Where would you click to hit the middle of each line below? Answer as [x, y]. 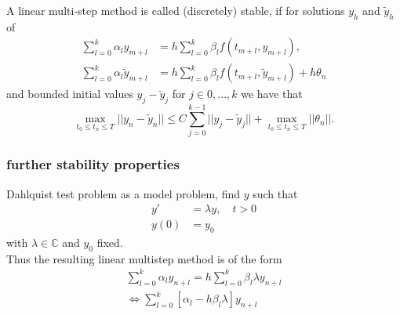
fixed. [110, 243]
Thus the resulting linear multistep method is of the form [144, 258]
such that [275, 193]
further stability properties [93, 164]
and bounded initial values [70, 94]
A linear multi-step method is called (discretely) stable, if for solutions [176, 10]
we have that [272, 94]
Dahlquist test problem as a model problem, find [124, 193]
